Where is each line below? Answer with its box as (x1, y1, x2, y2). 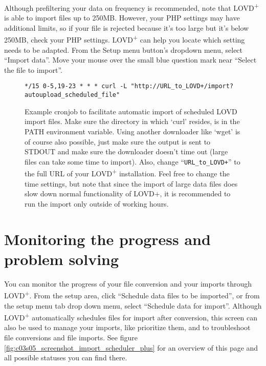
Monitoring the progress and (4, 228, 211, 249)
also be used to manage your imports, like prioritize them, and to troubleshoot (4, 322, 251, 333)
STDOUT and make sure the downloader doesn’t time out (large (25, 146, 228, 157)
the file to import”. (4, 64, 62, 75)
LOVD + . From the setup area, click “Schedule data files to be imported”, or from (4, 289, 260, 300)
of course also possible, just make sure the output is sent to (25, 136, 211, 147)
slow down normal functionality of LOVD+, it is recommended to (25, 188, 231, 199)
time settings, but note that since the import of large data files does (25, 178, 238, 189)
